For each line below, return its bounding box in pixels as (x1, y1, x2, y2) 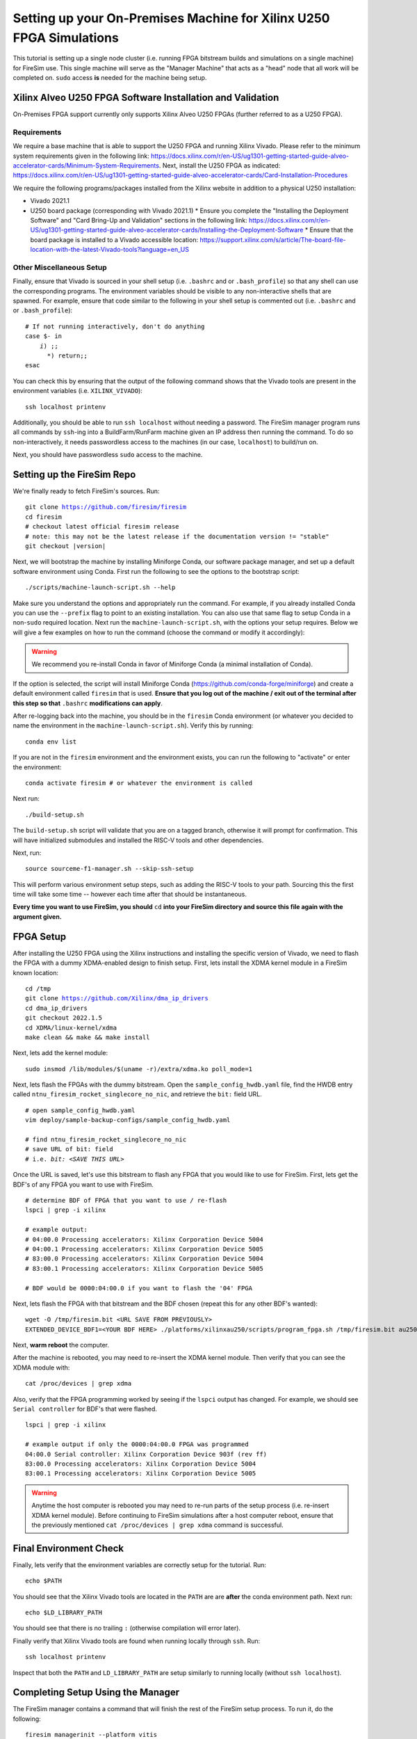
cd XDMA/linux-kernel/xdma (25, 1023, 117, 1032)
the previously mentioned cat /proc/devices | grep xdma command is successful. (31, 1521, 284, 1529)
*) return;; (47, 351, 88, 360)
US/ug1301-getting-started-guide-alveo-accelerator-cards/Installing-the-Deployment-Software (30, 226, 304, 234)
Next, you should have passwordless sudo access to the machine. (13, 451, 203, 459)
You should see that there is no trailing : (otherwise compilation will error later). (13, 1624, 241, 1633)
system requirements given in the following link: (13, 152, 149, 160)
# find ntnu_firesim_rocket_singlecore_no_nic (25, 1136, 187, 1144)
